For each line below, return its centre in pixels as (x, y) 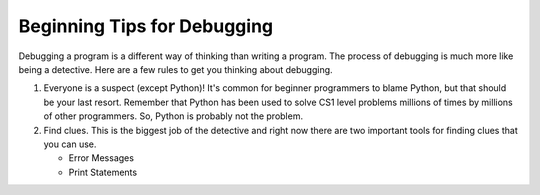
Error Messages (101, 158)
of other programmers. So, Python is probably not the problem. (173, 116)
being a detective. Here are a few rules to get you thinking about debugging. (176, 69)
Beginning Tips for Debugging (146, 26)
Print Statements (103, 172)
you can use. (70, 144)
